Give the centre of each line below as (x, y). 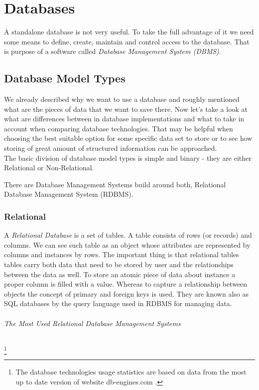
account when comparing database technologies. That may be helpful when (119, 128)
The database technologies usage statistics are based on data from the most (131, 372)
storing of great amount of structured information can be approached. (111, 148)
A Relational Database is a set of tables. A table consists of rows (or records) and (128, 235)
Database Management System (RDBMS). (69, 194)
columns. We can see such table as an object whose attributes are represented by (127, 244)
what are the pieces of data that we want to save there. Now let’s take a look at (126, 109)
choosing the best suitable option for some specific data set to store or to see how (128, 138)
